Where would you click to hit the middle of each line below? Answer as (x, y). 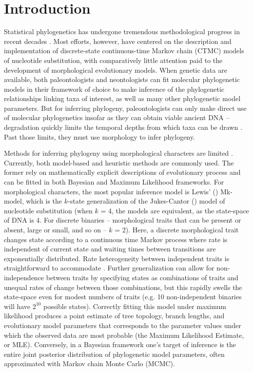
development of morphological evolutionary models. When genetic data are (116, 70)
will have (17, 306)
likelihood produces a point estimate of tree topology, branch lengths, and (114, 316)
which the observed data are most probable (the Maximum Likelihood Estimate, (124, 335)
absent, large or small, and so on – (55, 229)
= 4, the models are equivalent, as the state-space (175, 210)
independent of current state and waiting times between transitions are (110, 249)
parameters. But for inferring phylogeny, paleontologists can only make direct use (125, 108)
